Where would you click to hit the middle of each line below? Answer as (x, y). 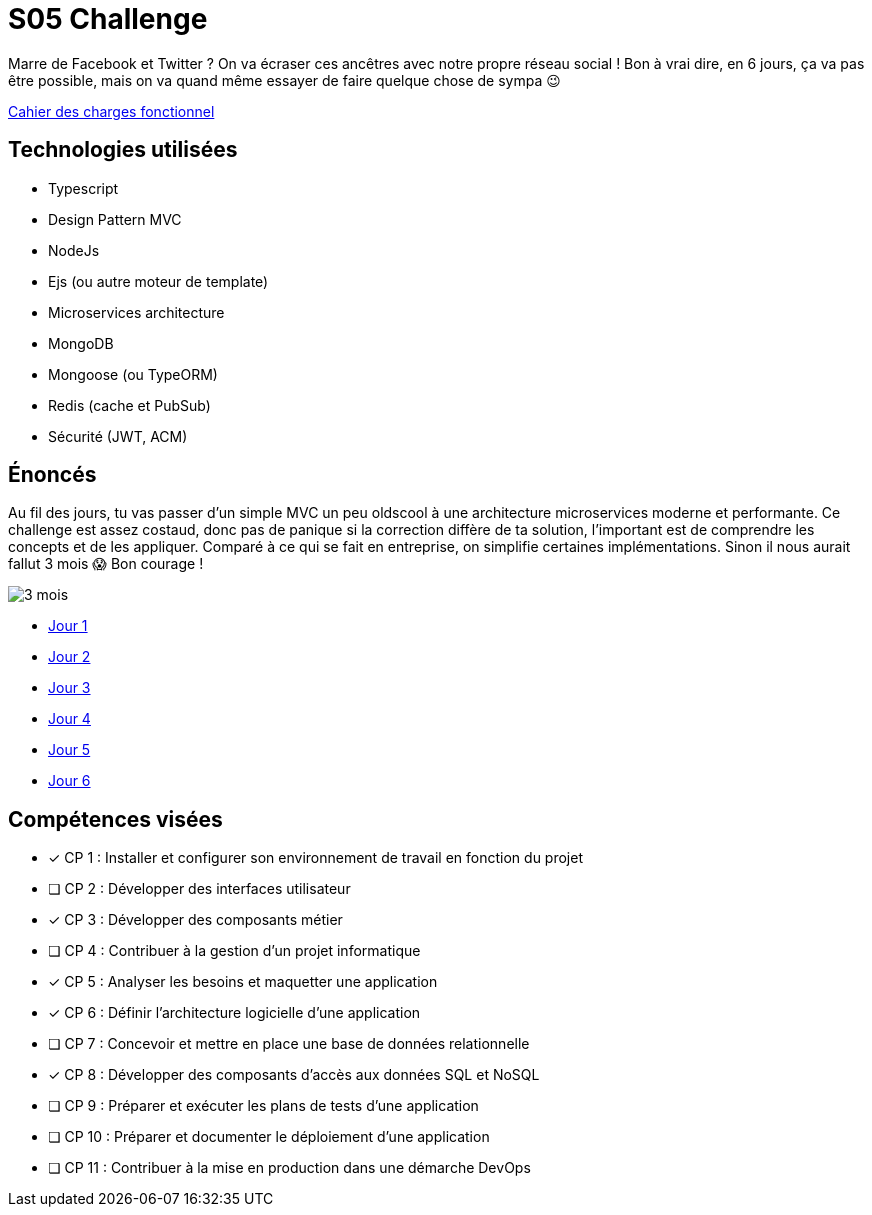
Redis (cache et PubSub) (129, 405)
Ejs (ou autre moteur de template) (158, 281)
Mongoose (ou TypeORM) (133, 374)
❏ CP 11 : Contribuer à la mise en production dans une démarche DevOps (289, 1168)
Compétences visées (115, 819)
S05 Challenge (108, 19)
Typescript (83, 188)
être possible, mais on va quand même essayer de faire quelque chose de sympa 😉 (284, 80)
